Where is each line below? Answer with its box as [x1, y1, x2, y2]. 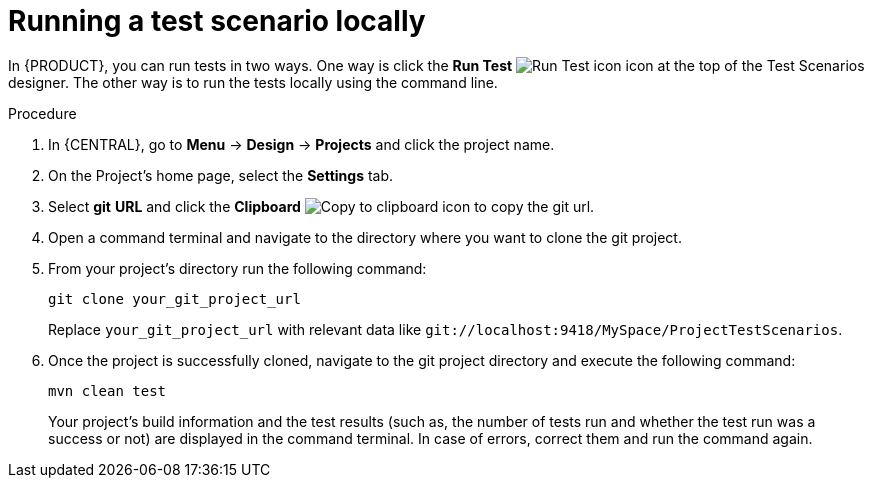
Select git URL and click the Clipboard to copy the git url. [48, 197, 595, 215]
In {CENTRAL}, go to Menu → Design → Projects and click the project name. [48, 135, 555, 153]
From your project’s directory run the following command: [48, 259, 427, 277]
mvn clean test [48, 382, 167, 399]
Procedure [8, 104, 77, 122]
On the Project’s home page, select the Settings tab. [48, 166, 394, 184]
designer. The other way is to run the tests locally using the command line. [8, 73, 498, 91]
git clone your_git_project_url [48, 290, 301, 307]
